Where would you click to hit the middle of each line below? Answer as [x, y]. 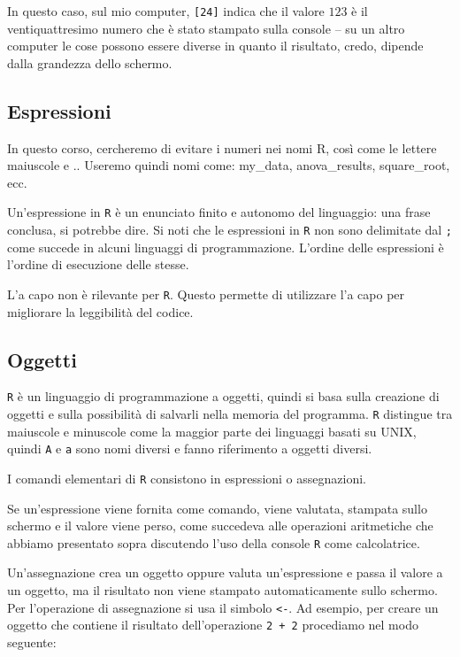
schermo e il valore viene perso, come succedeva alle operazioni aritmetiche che [220, 526]
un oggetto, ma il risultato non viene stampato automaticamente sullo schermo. [222, 590]
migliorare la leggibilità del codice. [100, 311]
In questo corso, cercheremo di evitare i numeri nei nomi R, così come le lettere [222, 147]
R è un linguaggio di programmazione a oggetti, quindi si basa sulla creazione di [223, 396]
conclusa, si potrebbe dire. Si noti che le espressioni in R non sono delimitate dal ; [230, 230]
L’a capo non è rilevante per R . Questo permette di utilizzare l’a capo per [206, 294]
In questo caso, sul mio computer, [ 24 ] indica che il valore [166, 11]
